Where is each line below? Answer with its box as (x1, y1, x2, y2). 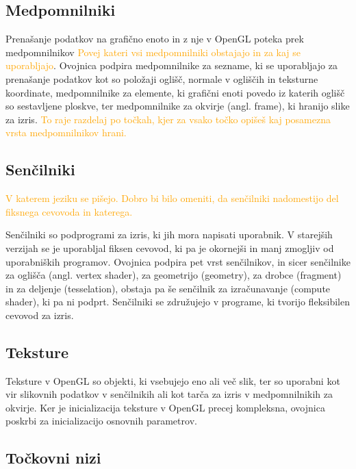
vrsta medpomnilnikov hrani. (5, 125, 127, 140)
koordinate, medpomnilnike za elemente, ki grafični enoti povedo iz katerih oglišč (5, 85, 345, 99)
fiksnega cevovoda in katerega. (5, 204, 133, 218)
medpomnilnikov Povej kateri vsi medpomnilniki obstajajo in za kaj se (5, 45, 301, 59)
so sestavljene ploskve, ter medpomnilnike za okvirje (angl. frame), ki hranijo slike (5, 99, 350, 113)
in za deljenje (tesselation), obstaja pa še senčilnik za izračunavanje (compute (5, 281, 331, 295)
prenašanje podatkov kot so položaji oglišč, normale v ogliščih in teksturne (5, 71, 318, 86)
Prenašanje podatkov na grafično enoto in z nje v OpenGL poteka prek (5, 31, 304, 46)
